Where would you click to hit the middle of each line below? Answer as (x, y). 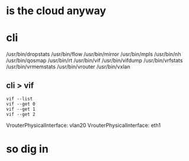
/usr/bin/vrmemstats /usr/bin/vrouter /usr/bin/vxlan (68, 67)
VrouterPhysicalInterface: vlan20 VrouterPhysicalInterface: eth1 (84, 125)
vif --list (19, 98)
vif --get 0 (21, 104)
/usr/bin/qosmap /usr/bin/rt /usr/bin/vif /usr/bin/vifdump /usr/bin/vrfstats (94, 61)
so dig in (27, 149)
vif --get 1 (21, 109)
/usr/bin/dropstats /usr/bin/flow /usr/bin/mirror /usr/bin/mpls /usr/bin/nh (94, 54)
